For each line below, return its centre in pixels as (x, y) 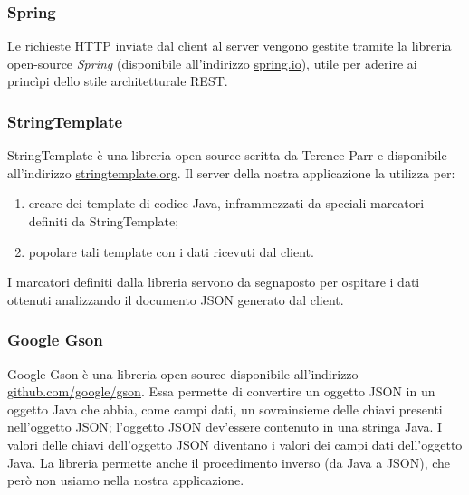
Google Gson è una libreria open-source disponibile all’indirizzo (183, 373)
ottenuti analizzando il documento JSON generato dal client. (176, 299)
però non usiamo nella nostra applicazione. (126, 480)
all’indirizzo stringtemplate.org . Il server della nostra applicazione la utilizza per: (231, 172)
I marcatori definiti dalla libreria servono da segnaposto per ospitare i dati (214, 282)
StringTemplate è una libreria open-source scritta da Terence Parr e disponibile (227, 155)
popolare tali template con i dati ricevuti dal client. (171, 251)
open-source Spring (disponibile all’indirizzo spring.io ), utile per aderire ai (212, 63)
